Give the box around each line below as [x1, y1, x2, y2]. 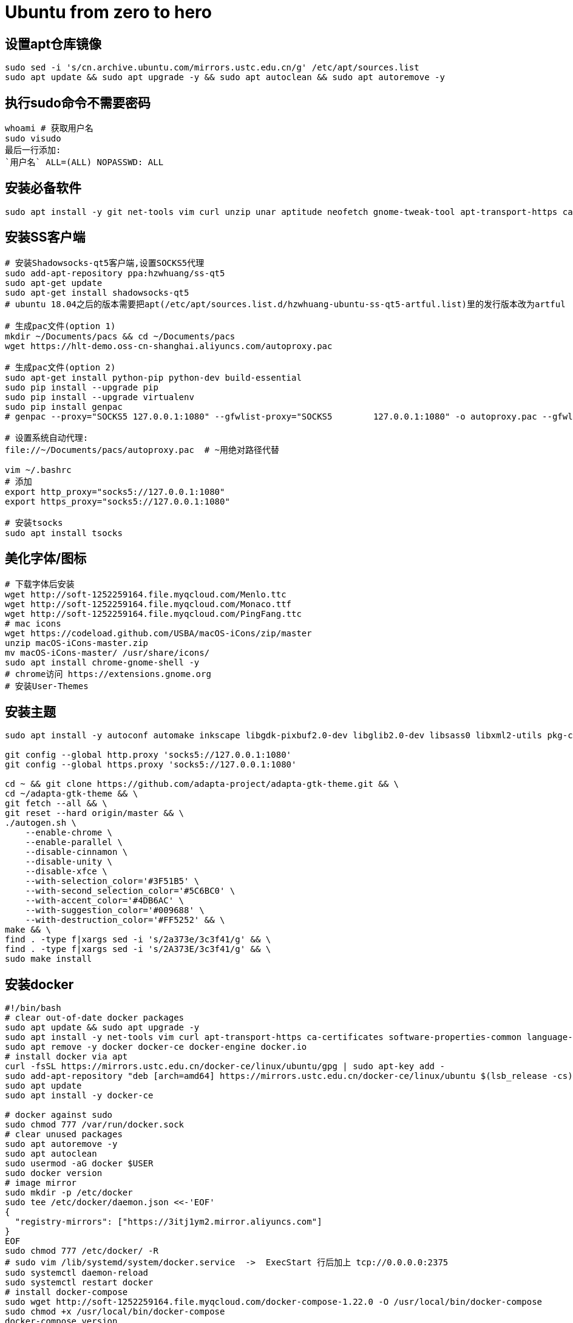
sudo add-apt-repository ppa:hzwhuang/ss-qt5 [5, 268, 225, 278]
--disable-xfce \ [25, 866, 107, 877]
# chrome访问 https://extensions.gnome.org [5, 668, 211, 679]
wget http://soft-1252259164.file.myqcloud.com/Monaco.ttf [5, 599, 292, 609]
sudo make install [5, 954, 92, 964]
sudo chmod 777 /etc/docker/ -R [5, 1246, 158, 1256]
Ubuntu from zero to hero [5, 2, 212, 22]
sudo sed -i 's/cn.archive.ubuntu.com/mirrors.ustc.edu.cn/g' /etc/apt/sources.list [5, 63, 419, 73]
